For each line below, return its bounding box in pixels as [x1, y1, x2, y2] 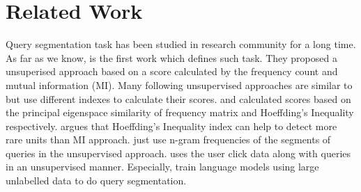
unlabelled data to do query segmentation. [6, 173, 187, 188]
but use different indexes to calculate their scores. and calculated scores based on [6, 91, 351, 106]
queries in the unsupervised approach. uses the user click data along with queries [6, 145, 351, 160]
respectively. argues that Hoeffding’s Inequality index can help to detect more [6, 118, 337, 133]
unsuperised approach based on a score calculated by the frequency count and [6, 64, 338, 79]
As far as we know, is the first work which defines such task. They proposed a [6, 50, 337, 65]
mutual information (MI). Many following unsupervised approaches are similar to [6, 77, 353, 92]
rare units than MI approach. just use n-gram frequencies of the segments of [6, 132, 331, 147]
